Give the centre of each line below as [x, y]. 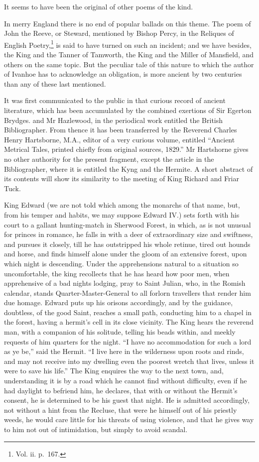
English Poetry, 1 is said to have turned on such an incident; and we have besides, [128, 44]
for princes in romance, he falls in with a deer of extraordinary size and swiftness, [129, 234]
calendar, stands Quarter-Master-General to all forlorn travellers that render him [128, 292]
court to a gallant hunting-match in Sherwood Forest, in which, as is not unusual [128, 224]
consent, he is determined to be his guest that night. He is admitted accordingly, [127, 400]
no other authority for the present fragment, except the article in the [109, 159]
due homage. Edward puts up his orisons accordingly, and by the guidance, [119, 302]
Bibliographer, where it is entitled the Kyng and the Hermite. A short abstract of [129, 169]
